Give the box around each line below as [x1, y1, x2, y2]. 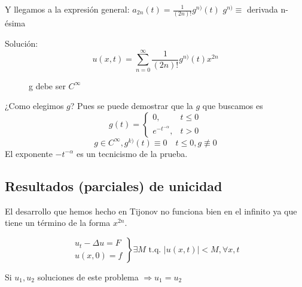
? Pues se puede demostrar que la [70, 99, 193, 112]
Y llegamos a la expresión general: [5, 3, 130, 15]
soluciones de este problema [37, 270, 139, 283]
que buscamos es [202, 99, 263, 112]
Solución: [5, 37, 38, 49]
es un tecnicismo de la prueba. [76, 147, 188, 159]
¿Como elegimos [5, 99, 64, 112]
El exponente [5, 147, 53, 159]
